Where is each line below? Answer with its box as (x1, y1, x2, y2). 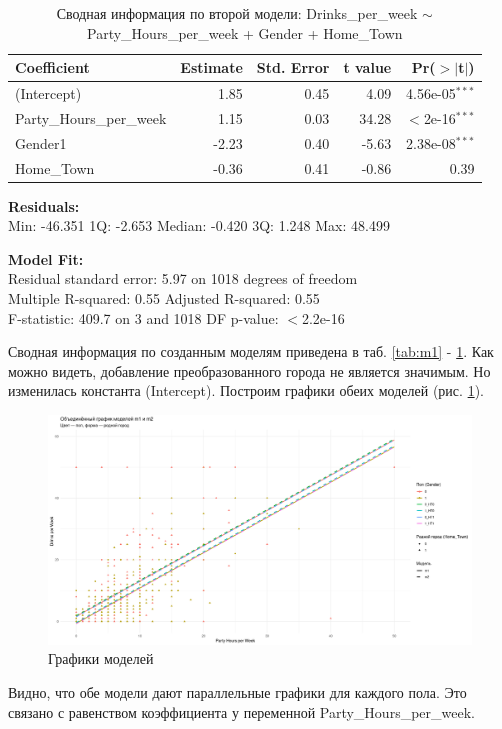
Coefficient (15, 57, 90, 78)
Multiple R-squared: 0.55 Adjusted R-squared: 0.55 (8, 288, 320, 309)
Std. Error (256, 57, 330, 78)
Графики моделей (48, 648, 154, 669)
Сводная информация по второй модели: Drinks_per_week (56, 3, 418, 23)
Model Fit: (8, 248, 84, 269)
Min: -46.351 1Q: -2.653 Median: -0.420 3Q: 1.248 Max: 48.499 (8, 215, 390, 236)
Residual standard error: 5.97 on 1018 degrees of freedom (8, 268, 358, 289)
